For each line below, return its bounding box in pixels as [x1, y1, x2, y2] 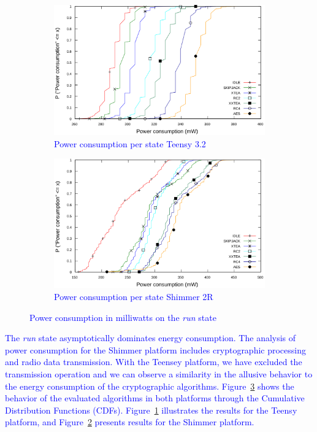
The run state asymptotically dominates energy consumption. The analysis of [5, 331, 296, 344]
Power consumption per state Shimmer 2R [54, 290, 213, 303]
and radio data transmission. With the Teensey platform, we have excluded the [5, 355, 302, 368]
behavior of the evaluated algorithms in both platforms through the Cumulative [5, 391, 305, 404]
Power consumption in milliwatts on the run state [29, 310, 216, 323]
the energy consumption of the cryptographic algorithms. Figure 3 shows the [5, 379, 294, 392]
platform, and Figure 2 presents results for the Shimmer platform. [5, 415, 254, 428]
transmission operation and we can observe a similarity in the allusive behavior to [5, 368, 313, 380]
